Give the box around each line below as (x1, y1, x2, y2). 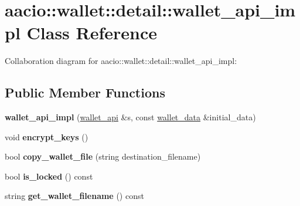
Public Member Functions (5, 83, 165, 102)
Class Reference (26, 21, 158, 45)
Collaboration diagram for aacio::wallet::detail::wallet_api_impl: (5, 55, 237, 67)
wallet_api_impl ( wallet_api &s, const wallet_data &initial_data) (5, 111, 256, 123)
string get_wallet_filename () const (5, 190, 144, 202)
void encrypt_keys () (5, 130, 88, 143)
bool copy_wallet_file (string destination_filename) (5, 150, 201, 163)
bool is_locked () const (5, 170, 93, 182)
